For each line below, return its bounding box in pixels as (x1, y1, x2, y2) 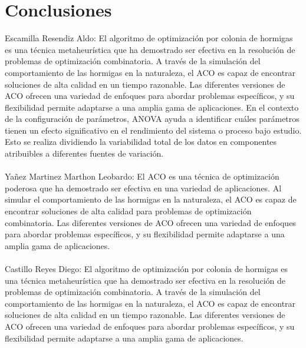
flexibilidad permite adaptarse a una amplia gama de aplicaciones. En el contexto (5, 101, 299, 113)
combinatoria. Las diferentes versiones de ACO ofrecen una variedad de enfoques (5, 216, 296, 228)
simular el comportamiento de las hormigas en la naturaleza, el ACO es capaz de (5, 193, 297, 206)
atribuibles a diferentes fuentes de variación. (5, 147, 164, 160)
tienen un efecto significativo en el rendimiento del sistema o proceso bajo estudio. (5, 124, 302, 136)
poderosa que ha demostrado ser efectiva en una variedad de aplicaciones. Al (5, 181, 282, 194)
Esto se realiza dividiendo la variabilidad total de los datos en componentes (5, 135, 277, 148)
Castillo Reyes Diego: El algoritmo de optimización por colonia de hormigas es (5, 263, 288, 274)
